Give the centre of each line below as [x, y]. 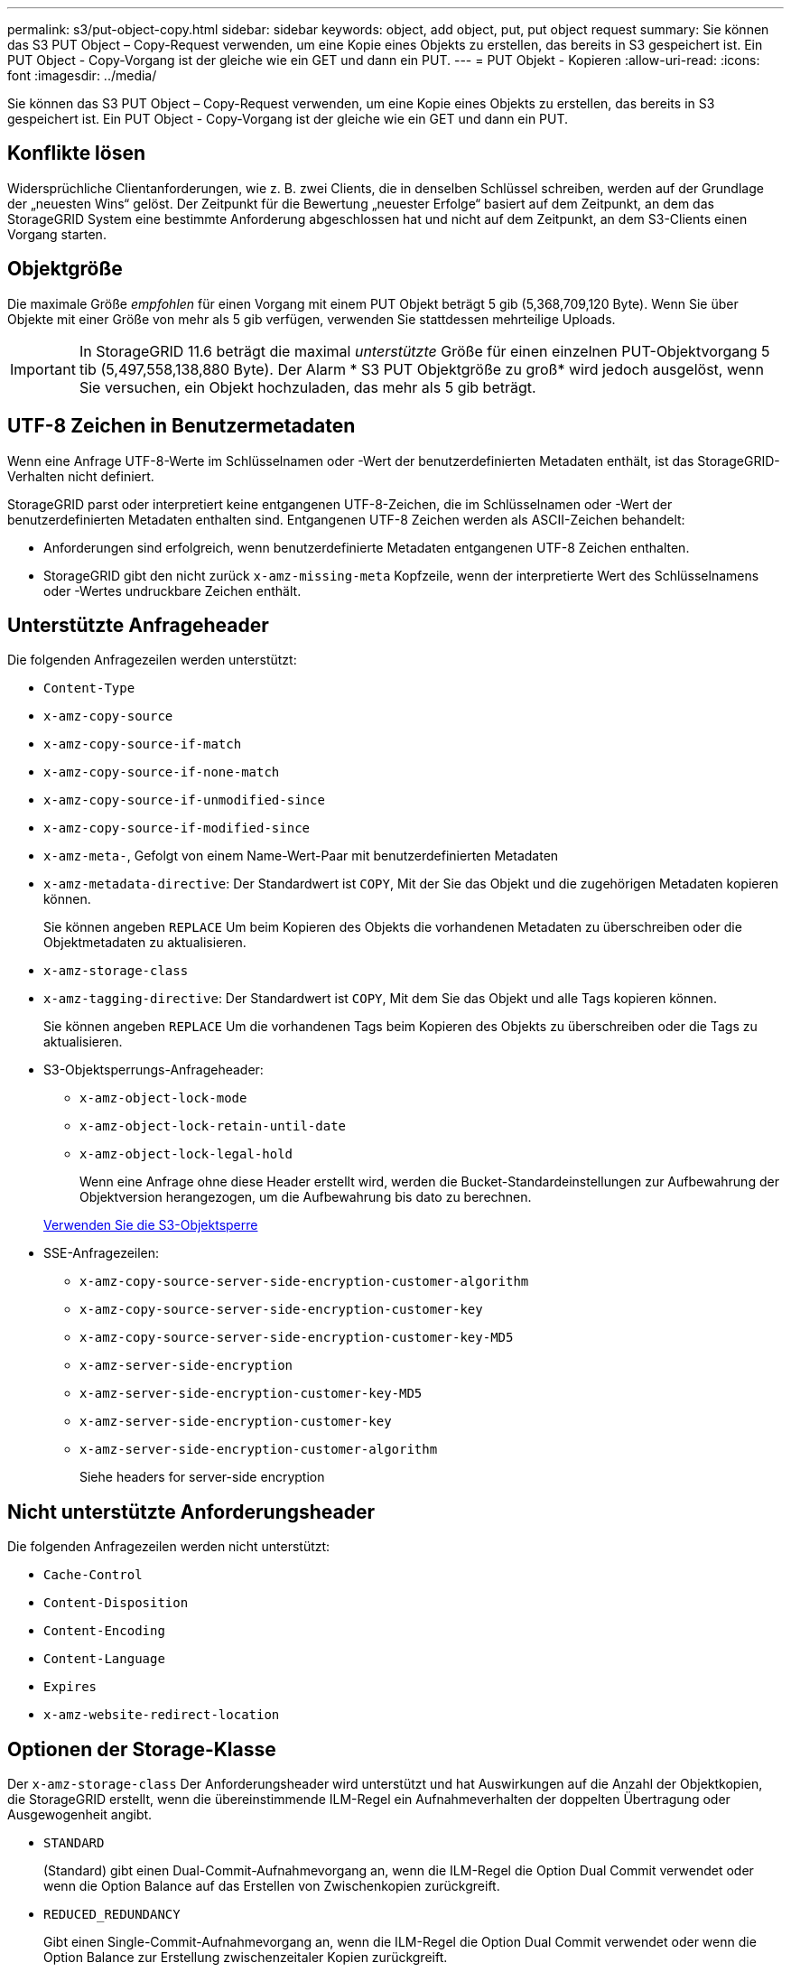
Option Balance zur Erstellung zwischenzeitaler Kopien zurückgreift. [246, 1958]
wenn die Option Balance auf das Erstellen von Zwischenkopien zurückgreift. [272, 1886]
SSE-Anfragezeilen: [102, 1253]
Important [43, 369]
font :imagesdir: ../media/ [82, 75]
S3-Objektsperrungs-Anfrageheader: [154, 1070]
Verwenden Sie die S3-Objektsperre [151, 1225]
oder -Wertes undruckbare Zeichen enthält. [172, 591]
